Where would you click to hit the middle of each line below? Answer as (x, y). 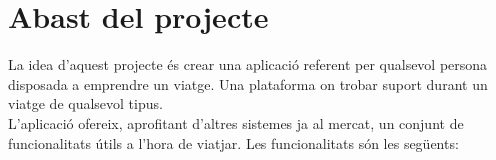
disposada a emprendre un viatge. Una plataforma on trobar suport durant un (248, 83)
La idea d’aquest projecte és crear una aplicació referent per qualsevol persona (248, 64)
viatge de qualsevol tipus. (85, 103)
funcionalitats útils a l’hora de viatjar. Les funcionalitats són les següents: (233, 142)
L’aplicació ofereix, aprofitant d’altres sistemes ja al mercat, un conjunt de (236, 122)
